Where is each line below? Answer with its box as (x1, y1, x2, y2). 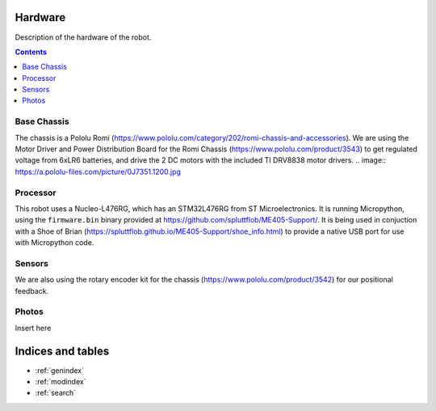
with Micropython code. (15, 238, 94, 248)
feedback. (15, 286, 48, 295)
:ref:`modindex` (35, 377, 86, 387)
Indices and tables (15, 344, 110, 358)
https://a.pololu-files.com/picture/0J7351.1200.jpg (15, 167, 182, 176)
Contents (15, 47, 48, 57)
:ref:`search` (35, 388, 77, 398)
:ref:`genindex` (35, 365, 85, 375)
